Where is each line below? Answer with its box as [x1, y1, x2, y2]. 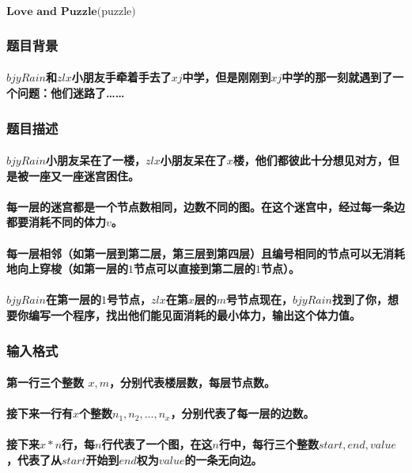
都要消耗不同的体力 [6, 214, 106, 230]
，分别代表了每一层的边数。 [170, 405, 315, 422]
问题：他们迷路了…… [17, 85, 125, 101]
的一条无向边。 [184, 452, 263, 467]
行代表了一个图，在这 [101, 436, 213, 452]
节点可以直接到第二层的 [134, 260, 255, 277]
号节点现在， [226, 291, 293, 308]
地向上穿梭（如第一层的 [6, 260, 128, 277]
